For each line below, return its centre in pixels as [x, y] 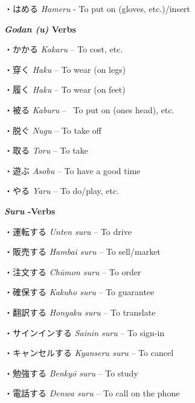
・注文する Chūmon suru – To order [73, 271]
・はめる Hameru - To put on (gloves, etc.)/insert [97, 8]
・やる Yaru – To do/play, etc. [62, 191]
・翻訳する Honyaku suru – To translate [80, 312]
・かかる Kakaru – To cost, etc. [64, 49]
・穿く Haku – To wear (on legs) [65, 69]
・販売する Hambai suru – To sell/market [82, 251]
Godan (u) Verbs [40, 29]
